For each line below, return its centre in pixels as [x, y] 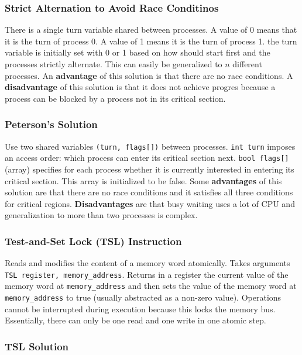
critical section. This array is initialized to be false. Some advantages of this [143, 180]
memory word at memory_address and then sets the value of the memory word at [151, 286]
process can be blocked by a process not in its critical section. [115, 98]
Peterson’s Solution [51, 124]
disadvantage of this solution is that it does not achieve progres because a [140, 87]
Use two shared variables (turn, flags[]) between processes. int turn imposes [150, 146]
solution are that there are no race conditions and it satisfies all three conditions [149, 192]
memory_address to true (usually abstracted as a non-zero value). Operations [143, 297]
